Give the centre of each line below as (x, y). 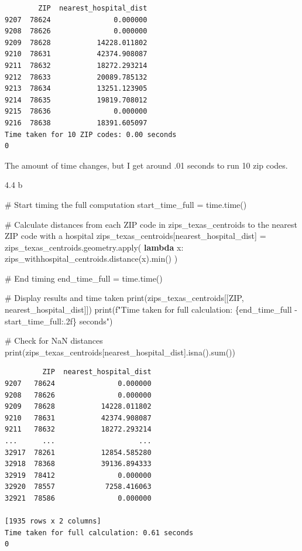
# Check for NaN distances (54, 340)
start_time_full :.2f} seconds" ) (59, 321)
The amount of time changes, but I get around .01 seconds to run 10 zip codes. (146, 165)
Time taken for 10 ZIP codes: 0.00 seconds (91, 134)
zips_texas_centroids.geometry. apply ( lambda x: (94, 247)
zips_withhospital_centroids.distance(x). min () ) (91, 259)
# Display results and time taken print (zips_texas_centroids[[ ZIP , (124, 298)
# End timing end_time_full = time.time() (84, 278)
